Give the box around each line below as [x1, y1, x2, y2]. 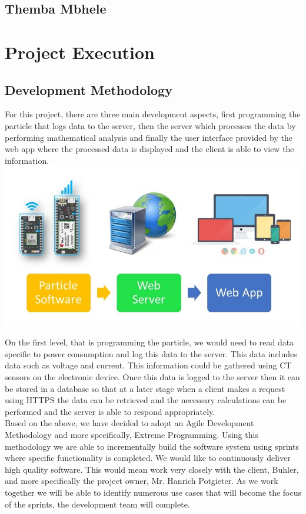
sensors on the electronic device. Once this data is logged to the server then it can [5, 371, 300, 383]
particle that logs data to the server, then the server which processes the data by [5, 119, 296, 131]
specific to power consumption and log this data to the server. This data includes [5, 347, 297, 360]
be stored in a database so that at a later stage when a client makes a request [5, 382, 285, 394]
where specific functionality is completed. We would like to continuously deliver [5, 452, 291, 464]
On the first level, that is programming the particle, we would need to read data [5, 336, 294, 348]
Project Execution [5, 39, 155, 64]
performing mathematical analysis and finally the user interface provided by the [5, 131, 292, 143]
